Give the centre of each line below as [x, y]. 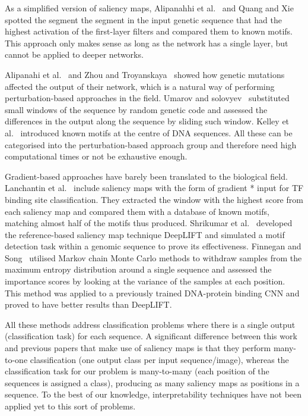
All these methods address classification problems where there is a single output [150, 324]
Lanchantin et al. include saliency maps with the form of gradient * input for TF [154, 188]
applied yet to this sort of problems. [70, 406]
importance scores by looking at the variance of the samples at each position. [145, 281]
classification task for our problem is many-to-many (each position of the [137, 371]
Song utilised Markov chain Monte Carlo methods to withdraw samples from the [153, 257]
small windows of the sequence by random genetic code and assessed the [136, 109]
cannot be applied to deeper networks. [74, 54]
